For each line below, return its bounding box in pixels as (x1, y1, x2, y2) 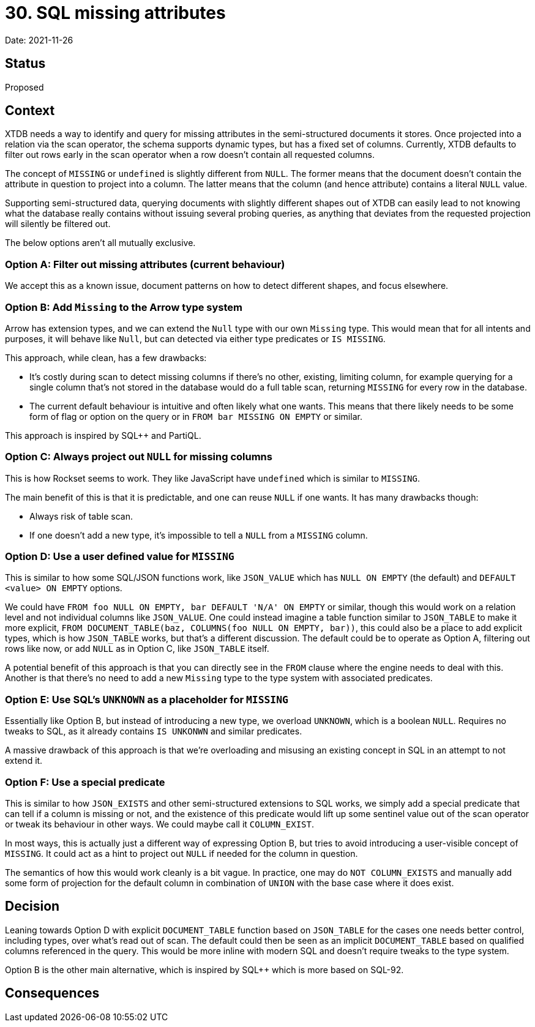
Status (5, 56, 46, 72)
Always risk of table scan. (29, 510, 133, 521)
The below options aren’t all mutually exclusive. (5, 237, 196, 248)
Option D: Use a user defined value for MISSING (5, 550, 234, 563)
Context (5, 103, 55, 119)
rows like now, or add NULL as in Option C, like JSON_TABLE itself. (5, 643, 269, 654)
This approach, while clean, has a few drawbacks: (5, 352, 207, 363)
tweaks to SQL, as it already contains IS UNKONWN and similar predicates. (5, 726, 302, 737)
